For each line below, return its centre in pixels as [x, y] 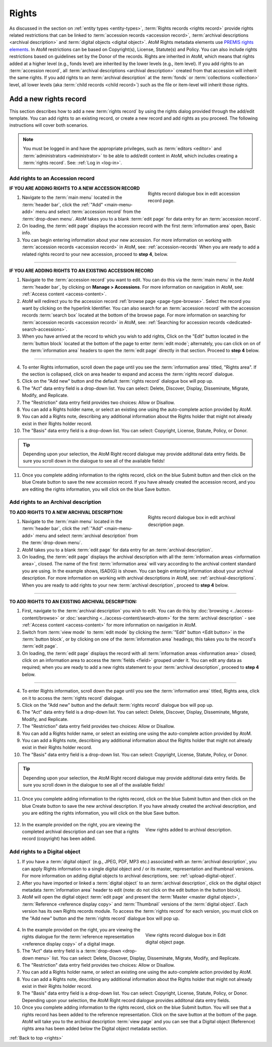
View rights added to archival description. [188, 830]
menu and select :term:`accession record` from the [88, 212]
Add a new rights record [48, 99]
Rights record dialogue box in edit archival [191, 517]
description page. [166, 525]
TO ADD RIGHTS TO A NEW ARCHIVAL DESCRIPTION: [66, 512]
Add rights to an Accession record [52, 178]
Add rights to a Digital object [45, 852]
